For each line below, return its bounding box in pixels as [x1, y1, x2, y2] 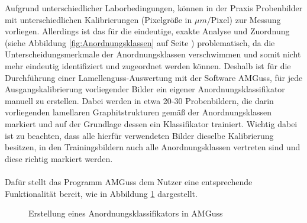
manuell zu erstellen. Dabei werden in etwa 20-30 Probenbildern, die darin [5, 94, 274, 106]
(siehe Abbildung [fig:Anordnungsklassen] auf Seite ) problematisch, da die [5, 36, 275, 49]
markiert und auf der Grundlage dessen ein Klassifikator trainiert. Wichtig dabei [5, 117, 298, 130]
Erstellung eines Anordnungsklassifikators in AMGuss [28, 207, 223, 219]
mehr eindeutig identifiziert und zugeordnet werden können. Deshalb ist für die [5, 59, 291, 72]
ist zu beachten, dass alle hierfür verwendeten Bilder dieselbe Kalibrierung [5, 129, 274, 141]
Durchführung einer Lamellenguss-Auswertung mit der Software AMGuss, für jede [5, 71, 303, 83]
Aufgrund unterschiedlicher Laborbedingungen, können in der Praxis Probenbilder [5, 2, 303, 14]
